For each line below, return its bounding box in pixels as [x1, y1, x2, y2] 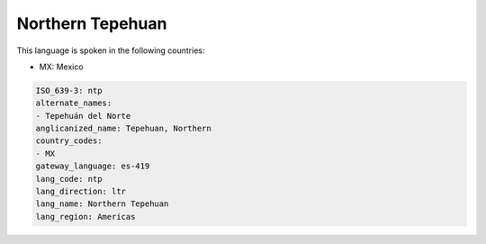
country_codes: [35, 136, 103, 146]
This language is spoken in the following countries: [16, 45, 205, 56]
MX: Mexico [39, 61, 85, 72]
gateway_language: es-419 [35, 161, 150, 171]
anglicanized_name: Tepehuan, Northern [35, 123, 211, 134]
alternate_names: [35, 98, 112, 108]
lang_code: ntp [35, 174, 103, 184]
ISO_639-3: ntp [35, 86, 103, 95]
